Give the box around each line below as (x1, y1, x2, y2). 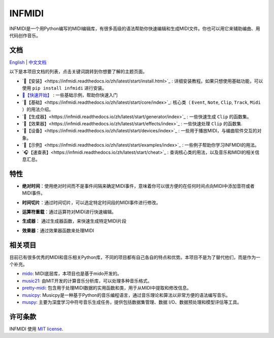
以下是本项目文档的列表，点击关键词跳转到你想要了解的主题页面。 (9, 69, 147, 75)
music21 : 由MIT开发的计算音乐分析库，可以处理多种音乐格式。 (22, 277, 152, 284)
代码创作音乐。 (9, 32, 41, 38)
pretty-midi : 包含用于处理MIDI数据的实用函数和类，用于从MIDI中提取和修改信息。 (22, 285, 192, 291)
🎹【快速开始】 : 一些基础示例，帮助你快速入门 (22, 92, 118, 98)
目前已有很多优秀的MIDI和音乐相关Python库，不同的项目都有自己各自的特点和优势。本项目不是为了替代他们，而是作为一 (9, 254, 261, 260)
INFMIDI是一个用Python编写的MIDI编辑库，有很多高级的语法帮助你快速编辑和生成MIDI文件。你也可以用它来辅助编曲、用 (9, 25, 260, 32)
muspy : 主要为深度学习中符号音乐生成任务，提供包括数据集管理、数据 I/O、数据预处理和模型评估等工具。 (22, 299, 242, 305)
